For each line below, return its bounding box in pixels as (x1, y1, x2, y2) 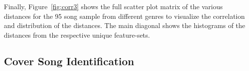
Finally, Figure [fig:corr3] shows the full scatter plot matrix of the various (4, 1, 223, 11)
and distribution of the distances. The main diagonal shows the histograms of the (4, 20, 246, 30)
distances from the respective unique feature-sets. (4, 29, 150, 40)
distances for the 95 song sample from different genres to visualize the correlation (4, 11, 245, 21)
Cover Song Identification (4, 53, 134, 68)
